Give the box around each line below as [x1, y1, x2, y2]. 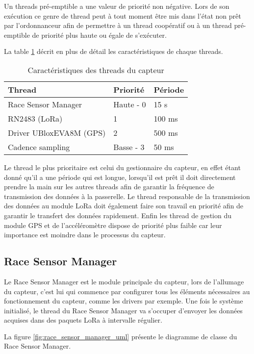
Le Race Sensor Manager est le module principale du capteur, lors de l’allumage [4, 276, 244, 286]
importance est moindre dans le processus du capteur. [4, 229, 166, 240]
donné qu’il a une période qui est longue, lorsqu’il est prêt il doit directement [4, 172, 236, 182]
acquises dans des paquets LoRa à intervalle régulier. [4, 315, 162, 325]
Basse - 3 [113, 141, 145, 152]
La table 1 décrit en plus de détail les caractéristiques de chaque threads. [4, 46, 223, 56]
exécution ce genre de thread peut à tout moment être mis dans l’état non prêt [4, 10, 241, 21]
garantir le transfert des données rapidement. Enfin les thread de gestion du [4, 210, 232, 220]
